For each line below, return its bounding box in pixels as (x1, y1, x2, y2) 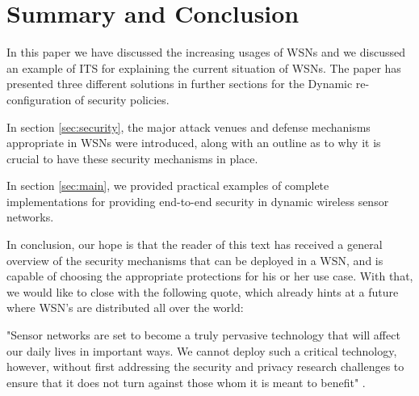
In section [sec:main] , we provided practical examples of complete (6, 177, 329, 194)
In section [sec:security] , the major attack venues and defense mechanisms (6, 118, 371, 135)
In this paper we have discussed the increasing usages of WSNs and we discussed (6, 44, 405, 61)
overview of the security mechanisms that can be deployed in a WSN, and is (6, 251, 383, 268)
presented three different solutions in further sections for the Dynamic (6, 75, 353, 92)
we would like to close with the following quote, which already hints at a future (6, 283, 399, 300)
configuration (6, 91, 72, 107)
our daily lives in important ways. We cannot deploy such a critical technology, (6, 342, 397, 359)
